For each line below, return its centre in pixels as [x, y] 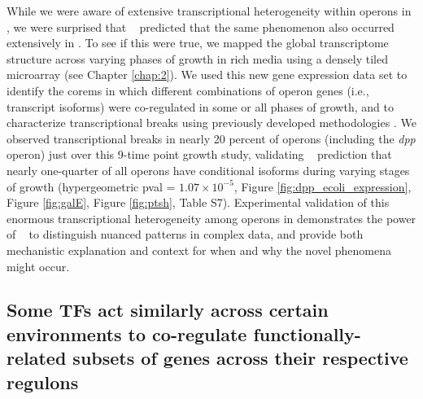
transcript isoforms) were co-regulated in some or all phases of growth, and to [200, 106]
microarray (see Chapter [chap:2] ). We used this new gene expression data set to [207, 75]
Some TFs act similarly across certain [168, 310]
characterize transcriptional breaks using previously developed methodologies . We [211, 123]
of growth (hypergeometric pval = [91, 186]
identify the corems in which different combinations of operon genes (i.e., [188, 90]
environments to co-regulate [127, 333]
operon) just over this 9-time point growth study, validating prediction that [199, 154]
